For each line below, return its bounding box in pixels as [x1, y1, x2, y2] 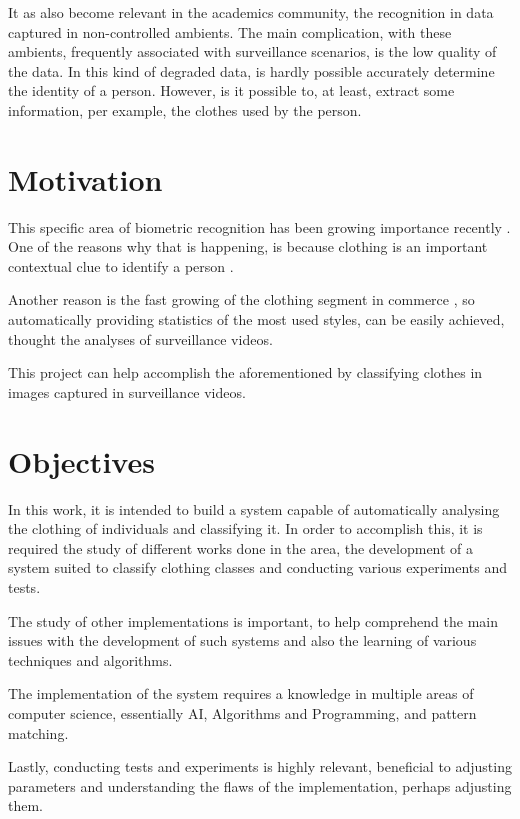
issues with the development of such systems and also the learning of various [8, 630, 477, 651]
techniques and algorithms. [8, 649, 173, 670]
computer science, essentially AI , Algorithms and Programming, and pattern [8, 702, 477, 723]
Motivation [8, 158, 163, 199]
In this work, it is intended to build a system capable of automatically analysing [8, 498, 500, 519]
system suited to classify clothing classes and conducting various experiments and [8, 557, 507, 578]
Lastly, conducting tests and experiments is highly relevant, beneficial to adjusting [8, 756, 512, 777]
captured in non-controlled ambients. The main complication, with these [8, 21, 452, 42]
